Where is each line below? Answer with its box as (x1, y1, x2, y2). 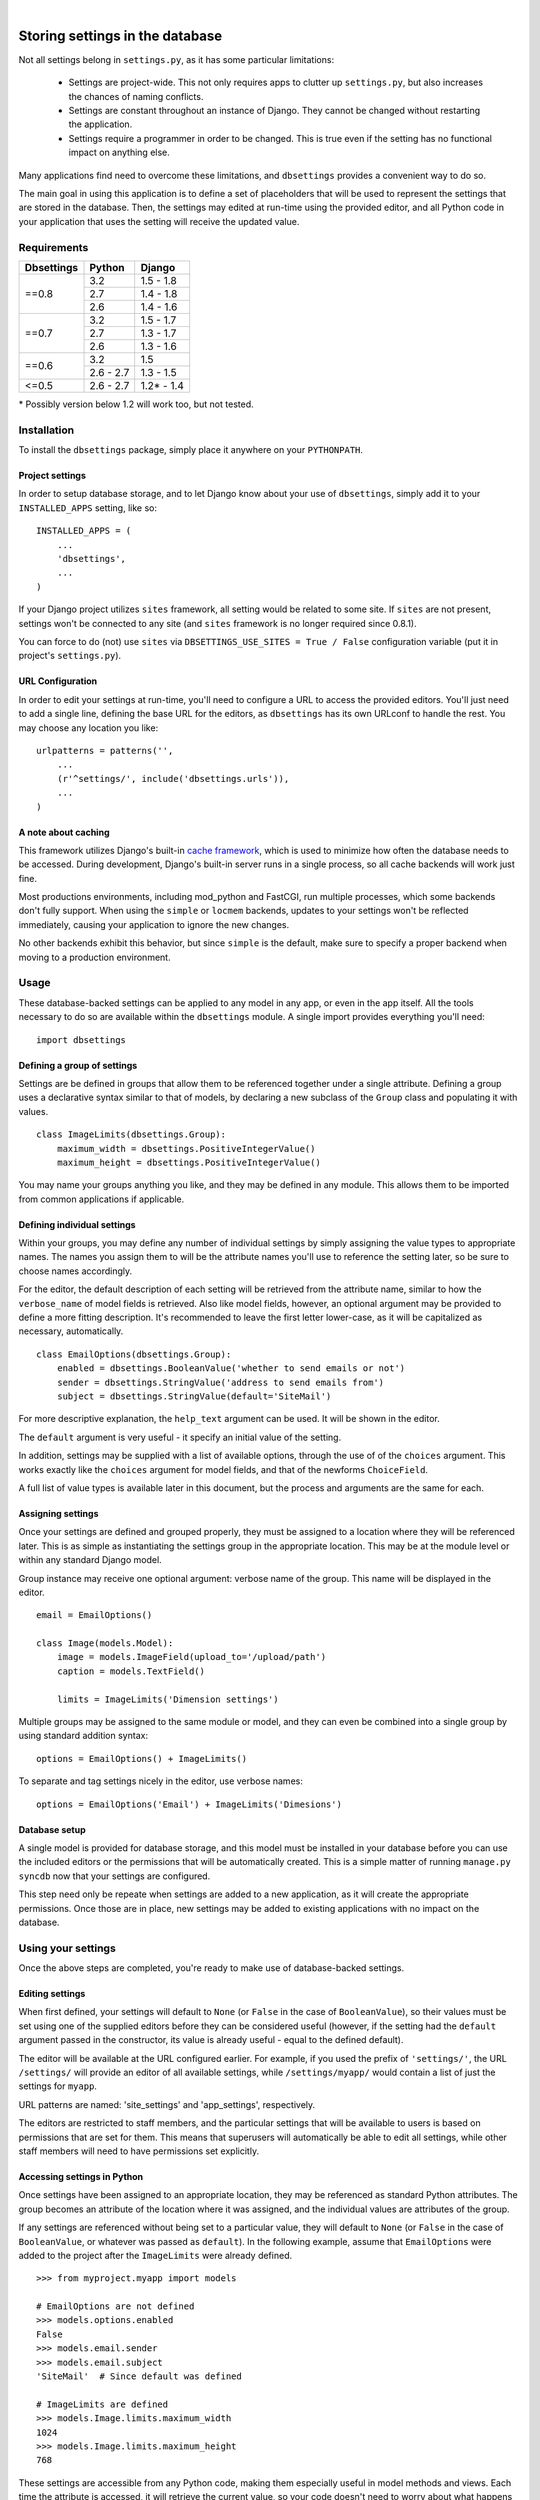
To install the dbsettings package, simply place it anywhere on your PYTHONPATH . (18, 444, 364, 456)
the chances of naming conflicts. (68, 90, 204, 102)
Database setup (18, 1823, 86, 1835)
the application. (68, 118, 133, 130)
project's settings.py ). (18, 650, 122, 662)
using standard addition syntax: (18, 1730, 149, 1742)
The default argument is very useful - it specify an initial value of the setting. (18, 1431, 342, 1443)
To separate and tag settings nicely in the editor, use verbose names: (18, 1775, 304, 1787)
